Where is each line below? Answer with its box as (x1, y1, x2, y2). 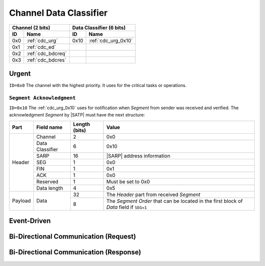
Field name (36, 123, 63, 130)
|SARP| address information (106, 152, 170, 159)
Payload (12, 197, 31, 204)
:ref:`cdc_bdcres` (26, 57, 66, 63)
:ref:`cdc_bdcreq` (26, 50, 67, 57)
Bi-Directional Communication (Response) (9, 248, 141, 257)
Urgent (9, 69, 31, 78)
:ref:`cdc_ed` (26, 43, 56, 50)
